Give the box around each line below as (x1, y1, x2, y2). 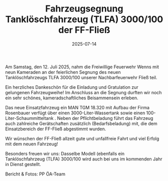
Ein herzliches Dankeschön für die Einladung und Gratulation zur (5, 84, 139, 90)
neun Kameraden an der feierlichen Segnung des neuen (5, 69, 121, 75)
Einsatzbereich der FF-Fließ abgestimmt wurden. (5, 126, 106, 132)
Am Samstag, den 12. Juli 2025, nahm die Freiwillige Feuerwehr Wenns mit (5, 64, 159, 70)
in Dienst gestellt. (5, 161, 41, 167)
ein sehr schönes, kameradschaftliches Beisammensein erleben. (5, 95, 139, 101)
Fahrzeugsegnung (45, 3, 124, 15)
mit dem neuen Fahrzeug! (5, 141, 59, 147)
